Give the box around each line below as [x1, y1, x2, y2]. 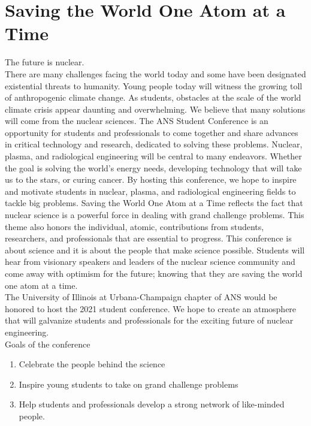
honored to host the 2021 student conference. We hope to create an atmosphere [5, 302, 297, 315]
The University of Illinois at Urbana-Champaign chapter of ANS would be [5, 291, 277, 303]
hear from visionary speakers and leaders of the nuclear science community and [5, 255, 295, 268]
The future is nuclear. [5, 56, 84, 68]
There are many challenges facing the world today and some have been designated [5, 67, 306, 80]
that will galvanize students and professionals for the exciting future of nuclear [5, 314, 294, 327]
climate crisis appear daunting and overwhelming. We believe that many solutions [5, 102, 306, 115]
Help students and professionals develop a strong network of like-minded [19, 398, 285, 410]
